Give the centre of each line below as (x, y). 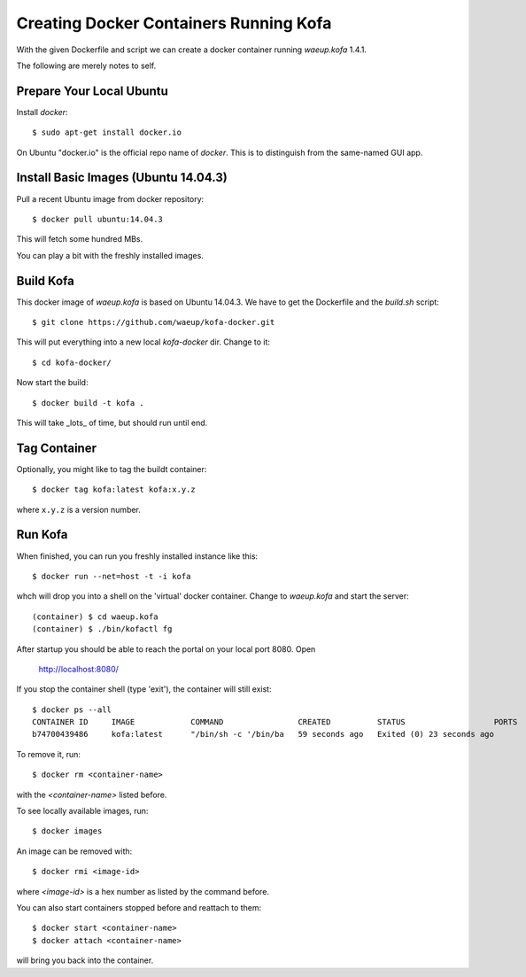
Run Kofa (42, 535)
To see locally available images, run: (82, 811)
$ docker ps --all (72, 709)
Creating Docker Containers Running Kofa (174, 23)
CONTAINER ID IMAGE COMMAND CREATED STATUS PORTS (275, 722)
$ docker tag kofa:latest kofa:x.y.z (114, 490)
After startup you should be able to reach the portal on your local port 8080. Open (166, 649)
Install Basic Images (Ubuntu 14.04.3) (122, 178)
